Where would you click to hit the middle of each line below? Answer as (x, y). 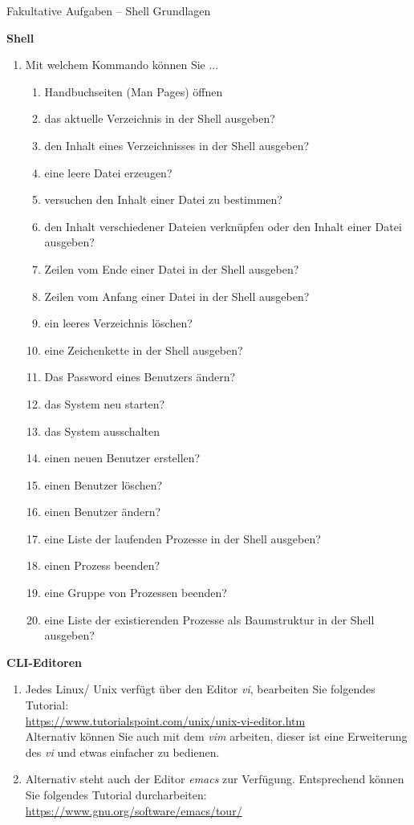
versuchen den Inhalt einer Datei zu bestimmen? (163, 199)
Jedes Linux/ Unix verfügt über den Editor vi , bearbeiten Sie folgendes (200, 689)
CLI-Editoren (45, 662)
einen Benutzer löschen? (103, 484)
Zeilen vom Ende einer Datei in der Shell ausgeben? (172, 268)
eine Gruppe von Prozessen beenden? (136, 593)
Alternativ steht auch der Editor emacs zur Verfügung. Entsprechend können (215, 779)
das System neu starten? (105, 403)
